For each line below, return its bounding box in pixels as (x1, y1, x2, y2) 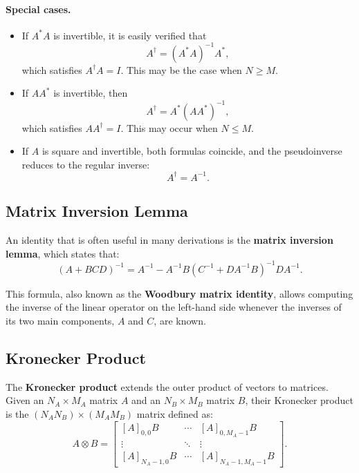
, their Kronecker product (245, 393, 353, 407)
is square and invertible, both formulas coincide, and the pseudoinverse (42, 144, 342, 158)
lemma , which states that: (6, 246, 120, 260)
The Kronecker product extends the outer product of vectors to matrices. (6, 379, 329, 394)
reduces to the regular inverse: (21, 157, 150, 171)
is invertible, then (53, 86, 128, 100)
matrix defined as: (136, 406, 213, 421)
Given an (6, 393, 44, 407)
